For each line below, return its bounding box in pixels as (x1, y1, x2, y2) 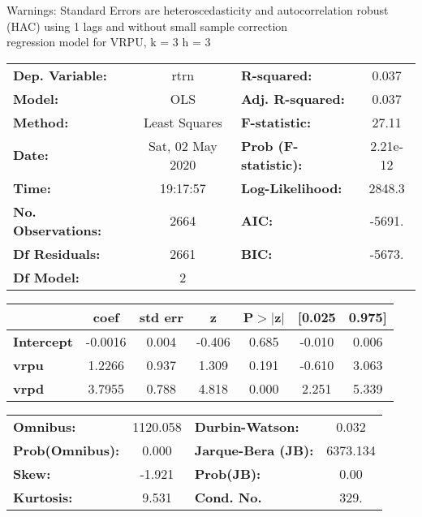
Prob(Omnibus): (13, 440, 120, 459)
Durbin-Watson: (194, 416, 299, 436)
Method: (13, 112, 69, 131)
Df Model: (13, 267, 80, 287)
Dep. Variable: (13, 65, 107, 84)
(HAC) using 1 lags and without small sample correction (6, 17, 288, 34)
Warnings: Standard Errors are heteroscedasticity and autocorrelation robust (6, 2, 389, 18)
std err (139, 307, 183, 326)
